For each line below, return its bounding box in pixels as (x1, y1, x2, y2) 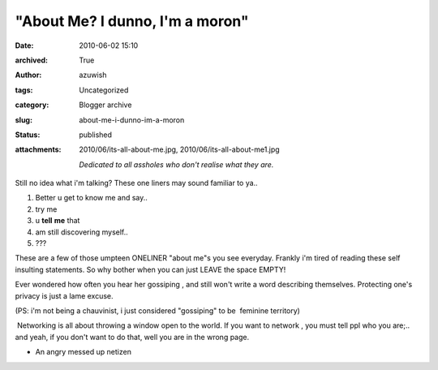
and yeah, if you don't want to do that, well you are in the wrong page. (15, 332, 250, 342)
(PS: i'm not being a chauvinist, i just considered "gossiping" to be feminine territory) (15, 305, 300, 316)
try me (35, 204, 58, 214)
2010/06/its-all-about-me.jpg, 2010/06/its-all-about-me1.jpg (79, 144, 280, 154)
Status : (15, 130, 41, 140)
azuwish (79, 70, 107, 80)
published (79, 130, 113, 140)
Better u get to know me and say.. (35, 193, 148, 203)
